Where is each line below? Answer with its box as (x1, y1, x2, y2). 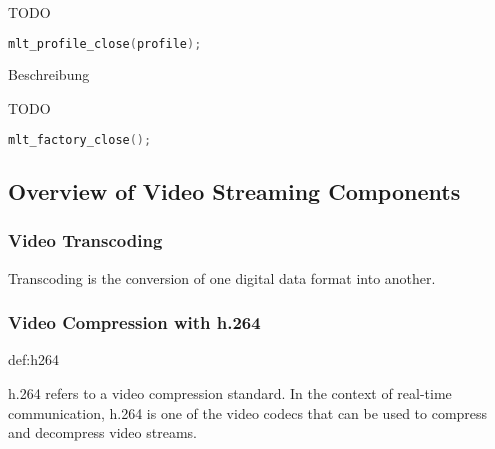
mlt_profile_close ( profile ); (8, 36, 202, 51)
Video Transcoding (8, 228, 163, 253)
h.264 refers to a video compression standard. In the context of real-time (8, 382, 452, 403)
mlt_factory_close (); (8, 132, 152, 147)
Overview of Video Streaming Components (8, 175, 461, 206)
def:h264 (8, 349, 59, 370)
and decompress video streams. (8, 422, 197, 443)
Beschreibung (8, 64, 90, 85)
